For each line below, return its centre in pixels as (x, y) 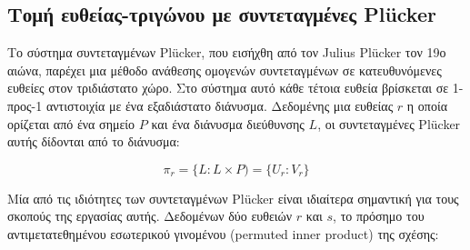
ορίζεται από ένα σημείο (71, 123)
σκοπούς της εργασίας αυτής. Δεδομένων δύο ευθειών (150, 216)
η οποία (427, 105)
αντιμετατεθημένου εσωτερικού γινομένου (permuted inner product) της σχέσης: (223, 233)
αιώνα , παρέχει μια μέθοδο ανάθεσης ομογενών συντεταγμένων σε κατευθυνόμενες (225, 70)
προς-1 (25, 105)
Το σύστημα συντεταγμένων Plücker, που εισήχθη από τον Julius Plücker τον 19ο (227, 52)
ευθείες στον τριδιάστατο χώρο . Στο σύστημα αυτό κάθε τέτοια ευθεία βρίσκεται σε (228, 88)
